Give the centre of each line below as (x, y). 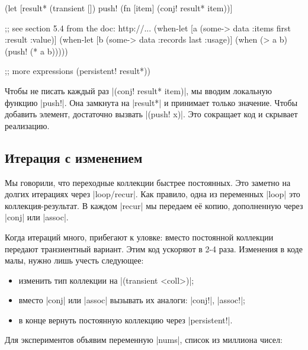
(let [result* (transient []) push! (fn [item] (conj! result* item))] (119, 8)
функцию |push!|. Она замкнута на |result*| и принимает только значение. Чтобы (151, 102)
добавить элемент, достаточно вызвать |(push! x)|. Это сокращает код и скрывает (151, 114)
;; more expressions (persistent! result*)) (78, 71)
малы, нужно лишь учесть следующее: (74, 260)
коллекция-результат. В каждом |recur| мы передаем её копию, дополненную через (154, 205)
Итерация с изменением (74, 157)
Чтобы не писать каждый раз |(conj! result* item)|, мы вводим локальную (138, 90)
